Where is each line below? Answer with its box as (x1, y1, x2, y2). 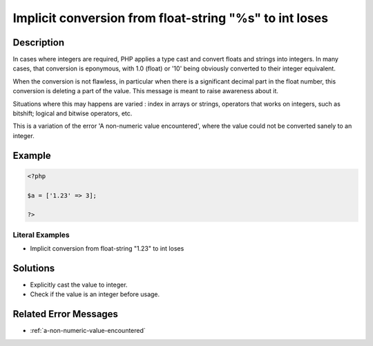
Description (12, 37, 65, 48)
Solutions (12, 262, 55, 274)
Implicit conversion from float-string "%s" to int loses (12, 10, 328, 26)
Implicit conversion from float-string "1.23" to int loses (30, 244, 184, 253)
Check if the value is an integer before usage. (30, 290, 160, 298)
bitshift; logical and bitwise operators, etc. (12, 109, 133, 117)
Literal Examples (12, 230, 70, 240)
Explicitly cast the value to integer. (30, 280, 128, 289)
